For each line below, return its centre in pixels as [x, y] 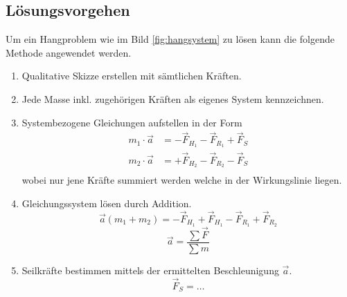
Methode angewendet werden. [69, 52]
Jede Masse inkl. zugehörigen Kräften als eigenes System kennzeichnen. [173, 98]
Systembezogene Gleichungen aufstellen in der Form [132, 122]
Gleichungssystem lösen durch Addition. [107, 203]
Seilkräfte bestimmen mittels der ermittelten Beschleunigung [150, 270]
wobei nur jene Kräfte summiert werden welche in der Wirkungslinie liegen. [182, 180]
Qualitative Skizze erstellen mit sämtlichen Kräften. [132, 76]
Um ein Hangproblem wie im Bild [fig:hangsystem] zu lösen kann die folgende [170, 39]
